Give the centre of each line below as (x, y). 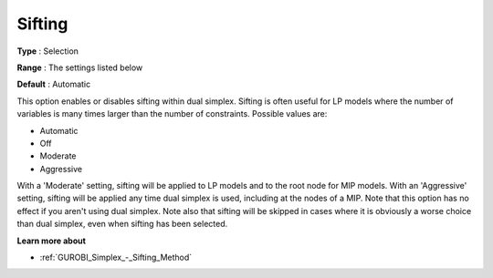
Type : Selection (48, 51)
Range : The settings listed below (80, 67)
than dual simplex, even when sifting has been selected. (122, 224)
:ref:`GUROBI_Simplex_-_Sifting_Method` (116, 257)
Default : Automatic (54, 84)
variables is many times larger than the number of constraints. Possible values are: (172, 114)
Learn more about (52, 241)
